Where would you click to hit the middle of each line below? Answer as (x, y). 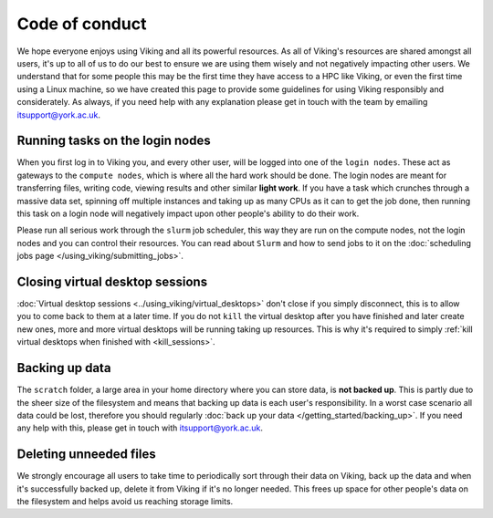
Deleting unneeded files (86, 455)
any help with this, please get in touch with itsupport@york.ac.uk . (140, 428)
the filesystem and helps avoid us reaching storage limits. (125, 501)
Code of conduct (82, 24)
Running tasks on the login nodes (114, 141)
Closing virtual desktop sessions (112, 281)
